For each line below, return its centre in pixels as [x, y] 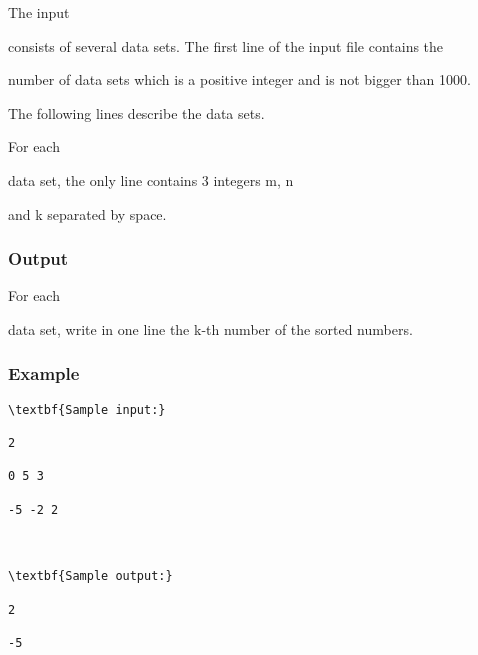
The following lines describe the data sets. [136, 112]
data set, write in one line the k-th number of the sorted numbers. [210, 328]
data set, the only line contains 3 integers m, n [151, 179]
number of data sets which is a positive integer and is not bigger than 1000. [239, 79]
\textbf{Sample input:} [87, 409]
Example [44, 373]
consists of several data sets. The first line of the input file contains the [226, 45]
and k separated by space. [87, 213]
